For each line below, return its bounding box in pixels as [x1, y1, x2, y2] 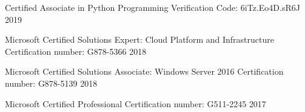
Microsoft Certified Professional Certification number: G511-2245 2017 [5, 97, 266, 110]
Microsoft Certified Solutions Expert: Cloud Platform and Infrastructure [5, 33, 274, 46]
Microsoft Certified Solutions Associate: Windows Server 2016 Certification [5, 65, 284, 78]
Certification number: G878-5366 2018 [5, 45, 147, 57]
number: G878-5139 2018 [5, 76, 98, 89]
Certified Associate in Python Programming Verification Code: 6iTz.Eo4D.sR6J [5, 1, 300, 13]
